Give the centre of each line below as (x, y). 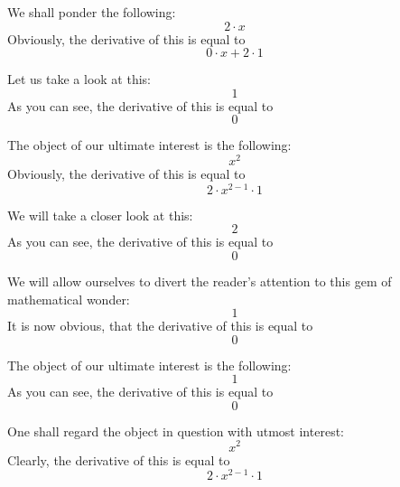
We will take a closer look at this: (100, 215)
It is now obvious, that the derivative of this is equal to (160, 326)
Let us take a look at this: (79, 79)
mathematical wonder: (69, 299)
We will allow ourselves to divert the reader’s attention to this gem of (200, 281)
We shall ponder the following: (92, 12)
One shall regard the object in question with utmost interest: (176, 431)
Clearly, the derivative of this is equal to (119, 459)
